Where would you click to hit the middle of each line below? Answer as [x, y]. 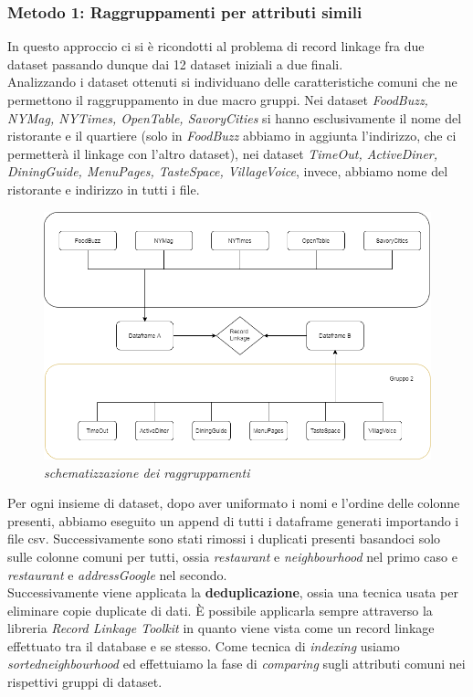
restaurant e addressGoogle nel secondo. [117, 574]
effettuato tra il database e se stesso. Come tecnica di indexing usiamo [204, 645]
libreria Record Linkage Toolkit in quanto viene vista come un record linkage [221, 628]
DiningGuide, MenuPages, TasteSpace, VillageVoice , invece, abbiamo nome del [228, 171]
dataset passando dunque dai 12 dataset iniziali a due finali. [175, 63]
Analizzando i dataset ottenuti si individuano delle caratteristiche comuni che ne [232, 82]
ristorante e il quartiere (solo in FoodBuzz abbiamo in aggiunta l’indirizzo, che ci [232, 136]
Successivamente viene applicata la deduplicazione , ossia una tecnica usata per [233, 592]
